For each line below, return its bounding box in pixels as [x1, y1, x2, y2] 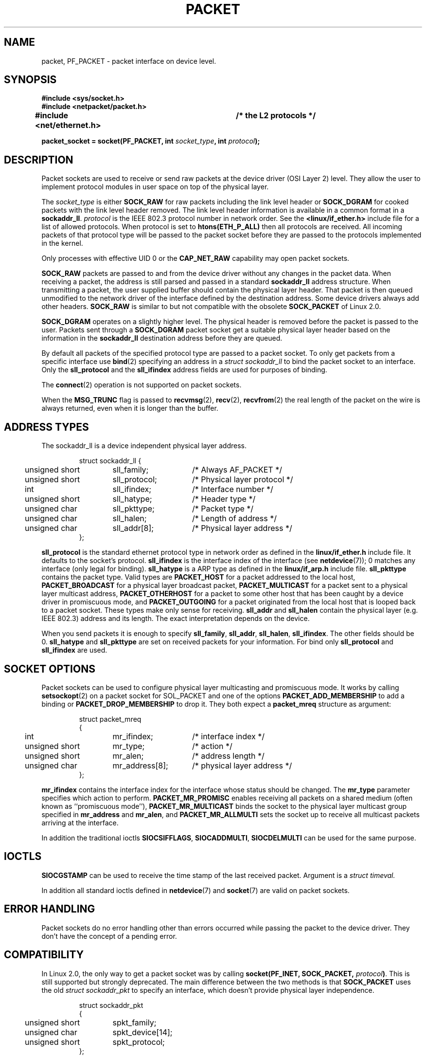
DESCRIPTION [4, 153, 73, 166]
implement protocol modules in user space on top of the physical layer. [41, 183, 269, 191]
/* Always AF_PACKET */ [192, 465, 282, 475]
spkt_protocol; [112, 1037, 165, 1047]
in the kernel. [41, 239, 83, 248]
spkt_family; [112, 1017, 157, 1027]
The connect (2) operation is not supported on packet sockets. [41, 381, 242, 389]
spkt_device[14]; [112, 1027, 173, 1037]
